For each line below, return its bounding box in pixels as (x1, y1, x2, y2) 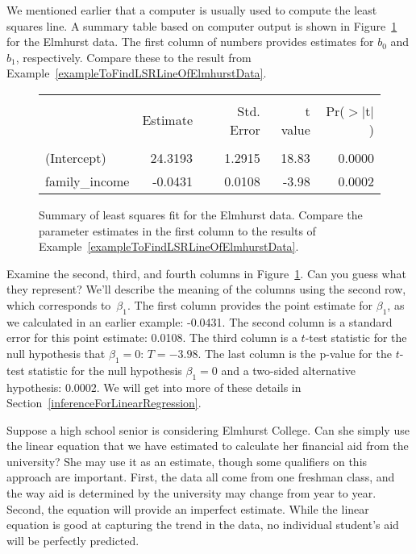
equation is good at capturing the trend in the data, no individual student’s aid (6, 516, 399, 533)
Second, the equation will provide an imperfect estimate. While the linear (6, 500, 369, 517)
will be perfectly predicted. (6, 531, 139, 548)
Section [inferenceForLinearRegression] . (6, 394, 202, 411)
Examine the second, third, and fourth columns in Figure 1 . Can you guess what (6, 265, 406, 281)
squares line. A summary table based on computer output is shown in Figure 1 (6, 17, 397, 34)
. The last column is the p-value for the (198, 344, 392, 361)
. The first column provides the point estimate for (127, 296, 373, 313)
